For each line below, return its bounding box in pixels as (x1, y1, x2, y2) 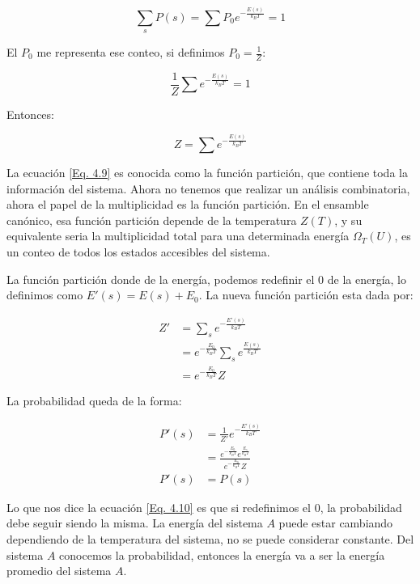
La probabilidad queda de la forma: (6, 392, 182, 409)
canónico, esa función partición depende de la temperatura (6, 211, 297, 228)
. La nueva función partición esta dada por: (198, 286, 414, 303)
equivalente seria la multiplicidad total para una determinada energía (6, 227, 350, 244)
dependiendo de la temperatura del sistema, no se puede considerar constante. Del (6, 531, 414, 548)
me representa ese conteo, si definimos (36, 44, 225, 60)
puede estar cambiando (278, 514, 393, 531)
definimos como (6, 286, 83, 303)
